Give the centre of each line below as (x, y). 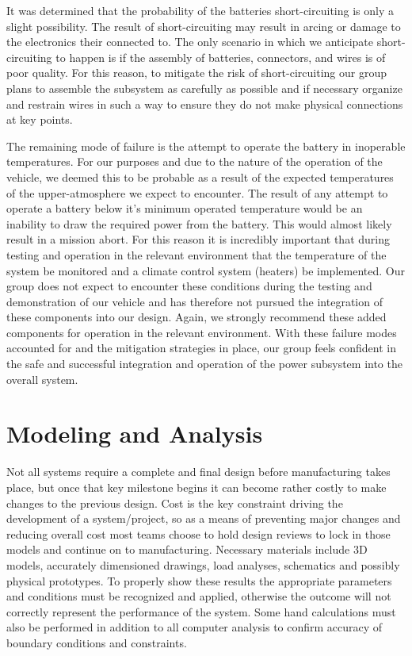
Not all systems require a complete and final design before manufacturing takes (198, 472)
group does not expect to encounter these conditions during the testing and (189, 286)
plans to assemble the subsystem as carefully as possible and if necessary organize (204, 88)
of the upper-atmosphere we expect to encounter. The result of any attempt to (197, 192)
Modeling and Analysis (135, 433)
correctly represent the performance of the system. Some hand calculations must (201, 611)
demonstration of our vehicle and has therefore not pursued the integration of (195, 301)
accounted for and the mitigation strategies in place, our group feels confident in (201, 348)
